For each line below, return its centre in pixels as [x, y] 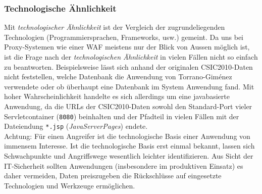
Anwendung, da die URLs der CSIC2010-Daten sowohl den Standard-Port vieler [128, 106]
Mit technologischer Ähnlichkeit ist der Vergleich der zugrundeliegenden [115, 27]
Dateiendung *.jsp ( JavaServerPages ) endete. [76, 126]
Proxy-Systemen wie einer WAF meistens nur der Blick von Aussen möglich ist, [127, 47]
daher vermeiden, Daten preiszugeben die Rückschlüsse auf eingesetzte [113, 176]
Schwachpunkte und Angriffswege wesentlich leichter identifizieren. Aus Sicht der [129, 156]
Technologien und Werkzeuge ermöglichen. [70, 185]
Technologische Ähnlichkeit [60, 8]
